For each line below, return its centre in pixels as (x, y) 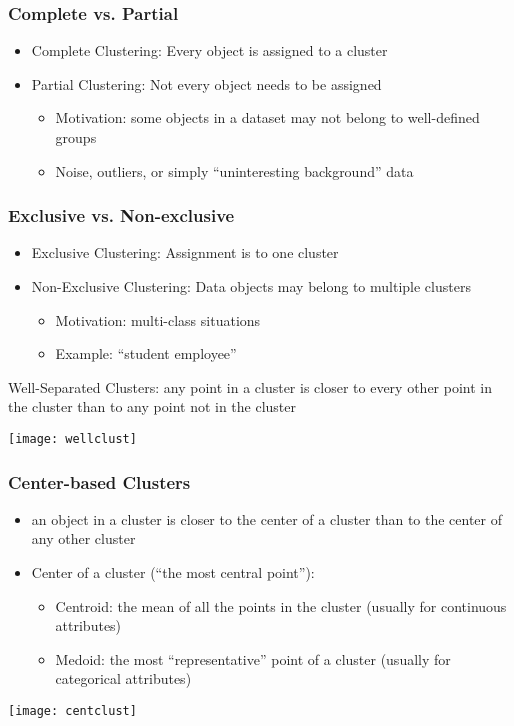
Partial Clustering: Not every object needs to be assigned (206, 83)
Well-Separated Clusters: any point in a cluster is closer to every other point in (250, 386)
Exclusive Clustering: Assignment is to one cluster (185, 252)
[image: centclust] (72, 711)
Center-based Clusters (99, 481)
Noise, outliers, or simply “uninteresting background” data (234, 170)
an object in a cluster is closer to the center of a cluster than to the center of (267, 518)
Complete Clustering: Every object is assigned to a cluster (209, 50)
